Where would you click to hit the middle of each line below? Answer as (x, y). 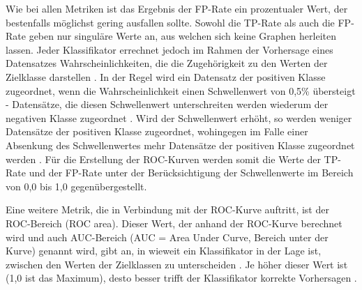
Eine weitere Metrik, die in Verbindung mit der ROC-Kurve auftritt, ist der (167, 209)
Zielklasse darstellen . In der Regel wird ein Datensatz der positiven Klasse (166, 76)
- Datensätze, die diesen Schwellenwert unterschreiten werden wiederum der (167, 104)
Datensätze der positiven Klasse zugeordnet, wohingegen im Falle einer (157, 131)
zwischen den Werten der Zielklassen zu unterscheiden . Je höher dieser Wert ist (177, 264)
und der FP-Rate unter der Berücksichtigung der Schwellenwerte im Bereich (191, 173)
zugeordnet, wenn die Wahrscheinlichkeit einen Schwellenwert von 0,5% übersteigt (181, 90)
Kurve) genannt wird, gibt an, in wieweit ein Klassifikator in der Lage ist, (164, 251)
